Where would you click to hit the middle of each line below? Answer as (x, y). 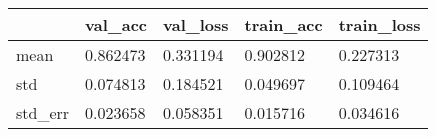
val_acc (116, 24)
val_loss (196, 24)
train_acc (283, 24)
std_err (43, 112)
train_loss (379, 24)
